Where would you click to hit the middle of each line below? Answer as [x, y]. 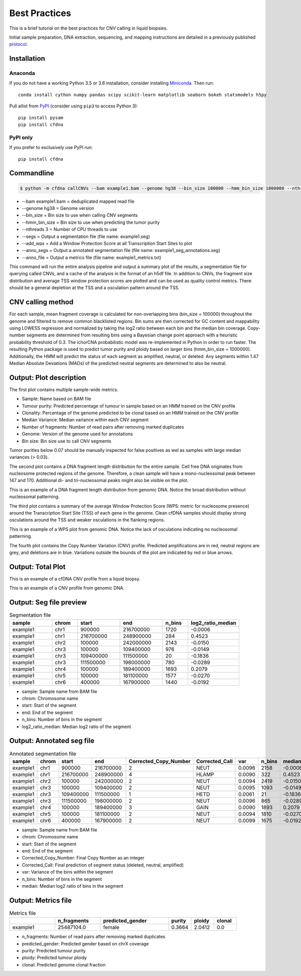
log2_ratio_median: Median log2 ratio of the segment [77, 726]
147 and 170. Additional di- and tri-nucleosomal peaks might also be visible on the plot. [99, 480]
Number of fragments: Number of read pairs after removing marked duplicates [103, 427]
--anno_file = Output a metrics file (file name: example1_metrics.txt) [92, 257]
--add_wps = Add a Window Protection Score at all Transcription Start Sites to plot [107, 243]
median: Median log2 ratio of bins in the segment [72, 886]
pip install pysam [41, 117]
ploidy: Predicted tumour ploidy [54, 958]
